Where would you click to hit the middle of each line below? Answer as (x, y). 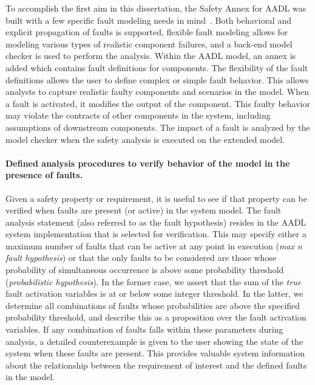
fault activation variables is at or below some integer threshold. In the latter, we (154, 293)
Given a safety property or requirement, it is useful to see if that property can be (156, 198)
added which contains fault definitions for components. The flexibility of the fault (157, 67)
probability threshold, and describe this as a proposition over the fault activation (156, 317)
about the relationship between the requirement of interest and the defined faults (156, 365)
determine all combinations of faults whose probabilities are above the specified (153, 305)
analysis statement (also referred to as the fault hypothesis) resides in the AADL (156, 222)
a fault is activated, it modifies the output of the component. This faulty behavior (158, 103)
